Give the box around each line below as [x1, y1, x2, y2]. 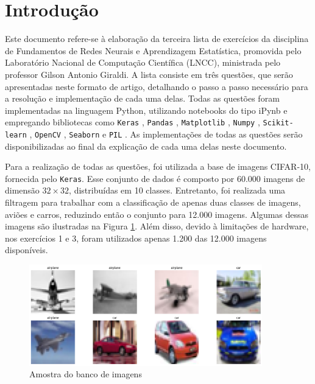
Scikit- [263, 119, 294, 128]
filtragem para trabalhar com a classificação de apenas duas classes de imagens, [5, 196, 301, 209]
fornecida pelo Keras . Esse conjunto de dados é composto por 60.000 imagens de [5, 172, 305, 184]
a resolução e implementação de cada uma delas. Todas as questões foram [5, 92, 280, 105]
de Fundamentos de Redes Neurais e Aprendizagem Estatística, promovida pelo [5, 44, 302, 57]
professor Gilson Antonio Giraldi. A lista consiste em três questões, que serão [5, 68, 293, 80]
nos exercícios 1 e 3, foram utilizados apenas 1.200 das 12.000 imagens [5, 231, 267, 244]
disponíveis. [5, 243, 48, 256]
